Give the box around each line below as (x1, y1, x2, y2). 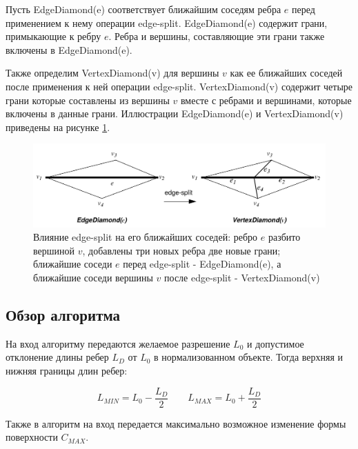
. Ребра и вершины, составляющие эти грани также (108, 29, 325, 43)
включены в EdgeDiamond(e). (6, 42, 132, 57)
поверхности (6, 430, 58, 444)
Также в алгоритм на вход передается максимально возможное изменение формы (6, 416, 346, 430)
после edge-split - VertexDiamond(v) (164, 270, 320, 285)
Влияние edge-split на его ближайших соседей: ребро (33, 230, 258, 244)
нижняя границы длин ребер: (6, 363, 128, 378)
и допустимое (246, 336, 304, 350)
